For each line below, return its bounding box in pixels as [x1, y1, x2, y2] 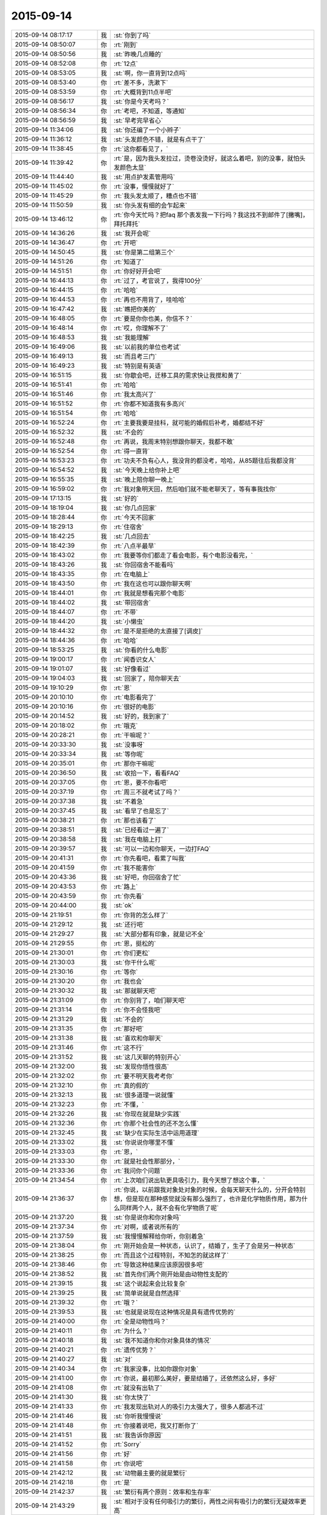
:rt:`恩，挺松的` [113, 939, 156, 948]
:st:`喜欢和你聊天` [113, 1034, 163, 1042]
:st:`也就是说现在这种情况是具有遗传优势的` [113, 1308, 236, 1316]
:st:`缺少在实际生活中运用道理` [113, 1128, 200, 1137]
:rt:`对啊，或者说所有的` [113, 1222, 180, 1231]
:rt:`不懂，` [113, 1100, 144, 1108]
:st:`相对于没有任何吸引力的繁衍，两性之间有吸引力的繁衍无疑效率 [113, 1497, 300, 1505]
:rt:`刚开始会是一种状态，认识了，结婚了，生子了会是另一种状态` [113, 1241, 296, 1250]
